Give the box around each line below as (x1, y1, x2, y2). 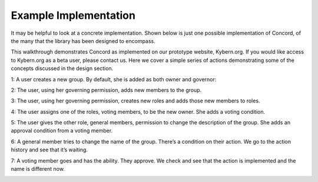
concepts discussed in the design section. (11, 65, 114, 72)
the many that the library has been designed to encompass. (11, 37, 155, 44)
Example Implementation (11, 9, 135, 22)
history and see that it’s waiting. (11, 146, 88, 153)
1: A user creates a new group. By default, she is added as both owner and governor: (11, 75, 217, 82)
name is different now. (11, 166, 65, 173)
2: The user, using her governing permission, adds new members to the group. (11, 86, 202, 94)
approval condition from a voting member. (11, 127, 113, 134)
